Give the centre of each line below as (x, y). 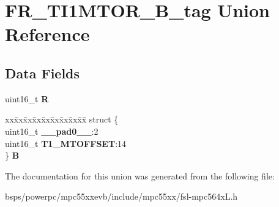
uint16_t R (27, 98)
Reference (47, 34)
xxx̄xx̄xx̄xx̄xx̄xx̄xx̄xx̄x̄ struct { (62, 119)
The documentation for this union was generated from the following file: (140, 175)
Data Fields (43, 73)
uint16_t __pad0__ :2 (52, 131)
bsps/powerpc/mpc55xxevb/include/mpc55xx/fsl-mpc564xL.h (121, 196)
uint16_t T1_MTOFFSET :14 (66, 143)
